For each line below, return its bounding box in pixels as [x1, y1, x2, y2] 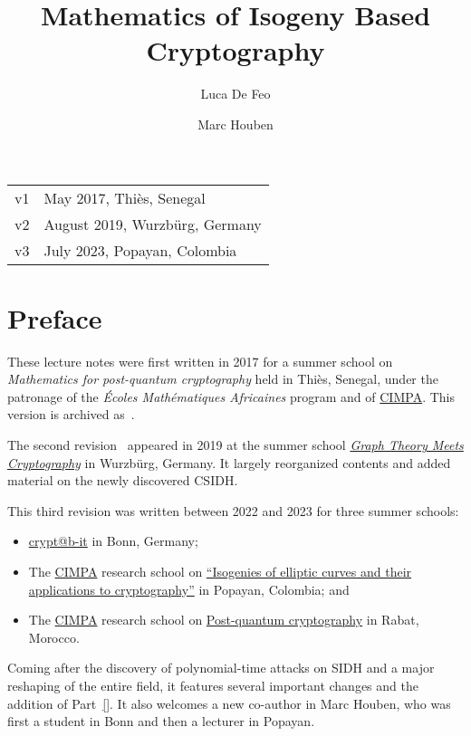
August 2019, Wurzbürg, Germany [43, 213, 262, 234]
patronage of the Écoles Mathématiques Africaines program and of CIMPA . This [7, 387, 455, 406]
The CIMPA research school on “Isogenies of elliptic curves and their [28, 561, 412, 580]
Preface [7, 299, 102, 336]
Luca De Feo [200, 84, 271, 103]
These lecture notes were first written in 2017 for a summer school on [7, 351, 393, 370]
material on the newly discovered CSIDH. [7, 471, 238, 490]
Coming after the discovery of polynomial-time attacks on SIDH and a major [7, 658, 435, 677]
